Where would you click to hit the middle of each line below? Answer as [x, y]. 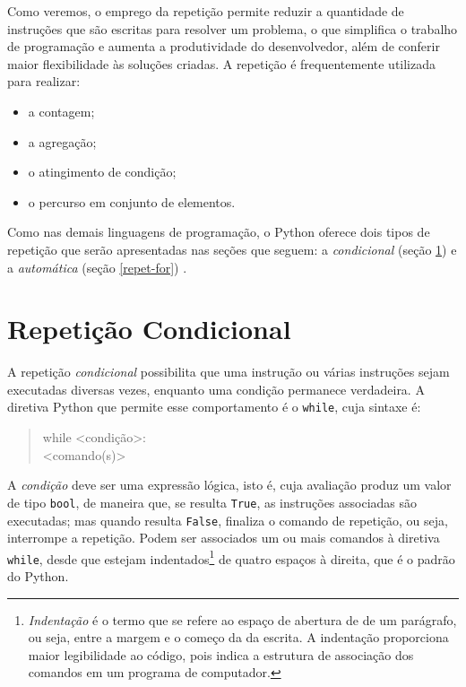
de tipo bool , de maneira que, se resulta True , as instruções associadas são [212, 502]
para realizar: [44, 81]
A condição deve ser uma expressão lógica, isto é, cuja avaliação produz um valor [229, 485]
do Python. [38, 576]
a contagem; [61, 111]
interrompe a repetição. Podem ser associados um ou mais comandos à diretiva [224, 538]
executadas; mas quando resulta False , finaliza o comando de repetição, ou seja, [228, 520]
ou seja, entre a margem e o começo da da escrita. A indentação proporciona [238, 637]
